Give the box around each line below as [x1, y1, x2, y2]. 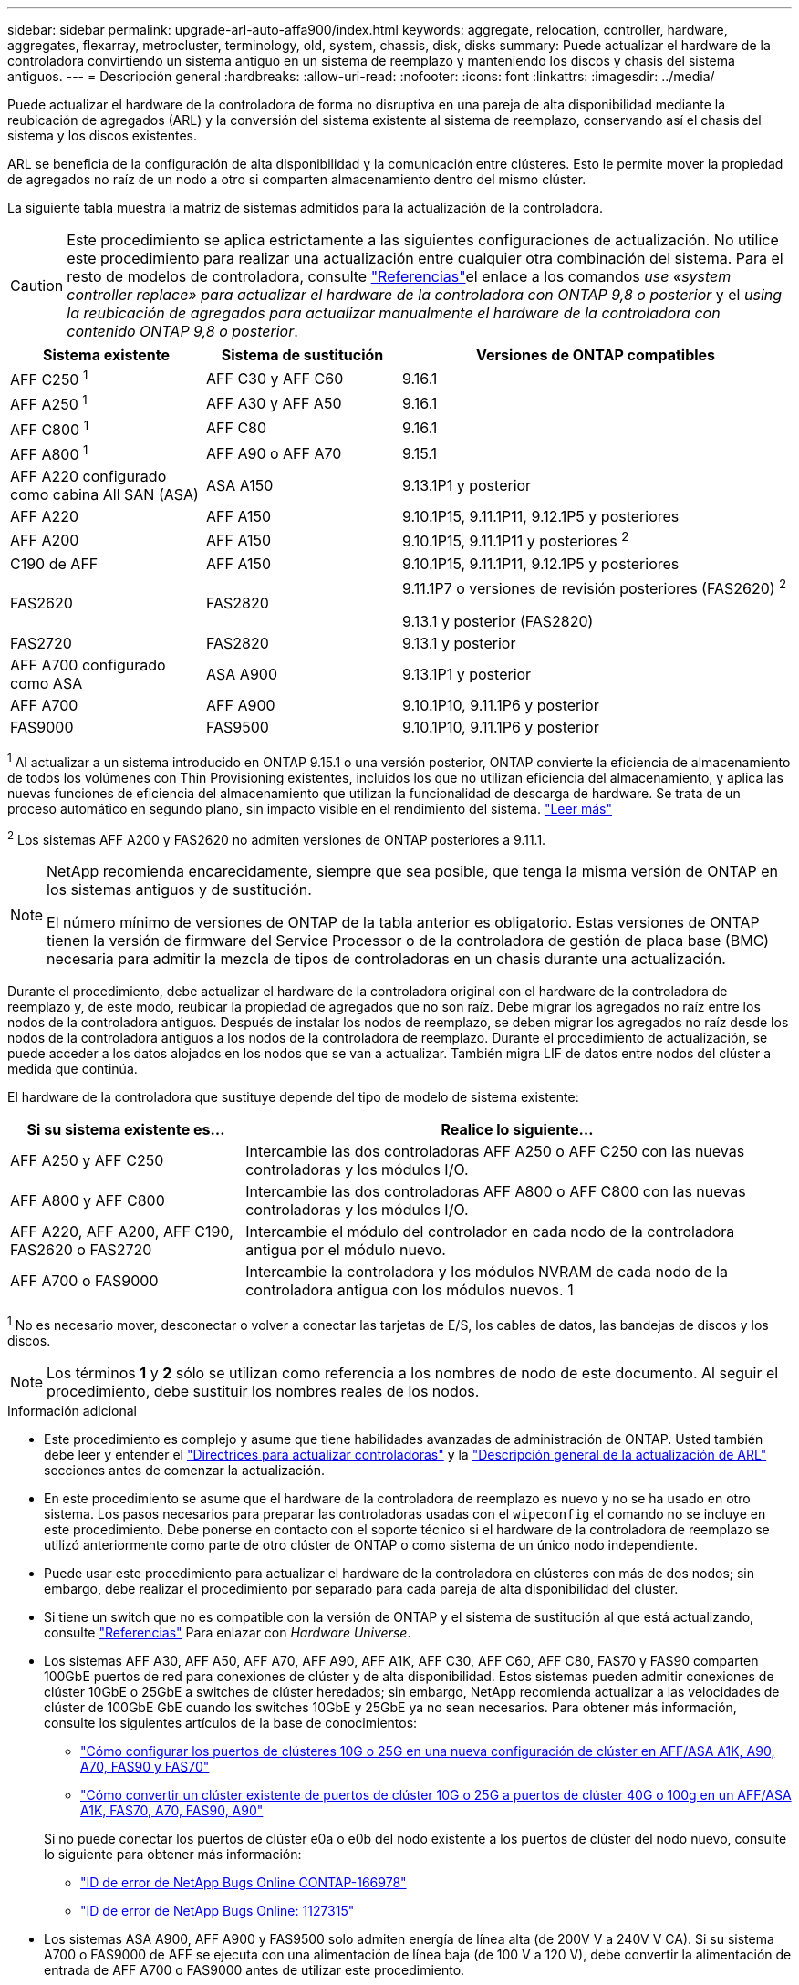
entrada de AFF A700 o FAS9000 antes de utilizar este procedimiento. [44, 1961, 465, 1978]
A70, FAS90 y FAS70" [80, 1758, 210, 1774]
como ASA [10, 673, 83, 692]
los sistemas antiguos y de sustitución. [47, 880, 312, 899]
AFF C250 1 [10, 368, 88, 390]
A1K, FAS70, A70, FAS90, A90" [80, 1802, 264, 1818]
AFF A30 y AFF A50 [206, 393, 342, 412]
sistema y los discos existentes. [7, 128, 198, 143]
